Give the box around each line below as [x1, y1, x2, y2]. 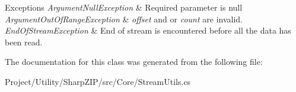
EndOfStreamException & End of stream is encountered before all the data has [5, 24, 291, 37]
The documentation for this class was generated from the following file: [5, 55, 263, 68]
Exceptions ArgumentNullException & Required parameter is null [5, 1, 243, 13]
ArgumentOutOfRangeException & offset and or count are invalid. [5, 12, 243, 25]
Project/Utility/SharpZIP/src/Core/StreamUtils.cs [5, 75, 191, 87]
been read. [5, 35, 43, 48]
